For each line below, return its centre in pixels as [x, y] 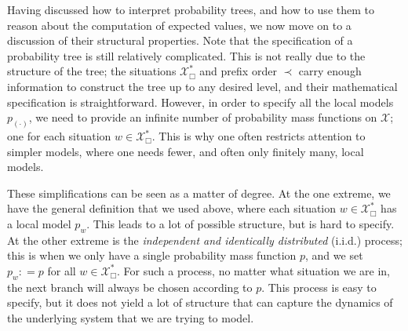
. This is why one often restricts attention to [259, 136]
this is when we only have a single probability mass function [152, 255]
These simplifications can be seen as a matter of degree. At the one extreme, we [199, 193]
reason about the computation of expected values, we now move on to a [179, 25]
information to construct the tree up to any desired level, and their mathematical [202, 86]
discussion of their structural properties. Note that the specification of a [180, 40]
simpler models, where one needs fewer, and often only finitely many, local [186, 151]
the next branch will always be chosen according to [130, 287]
